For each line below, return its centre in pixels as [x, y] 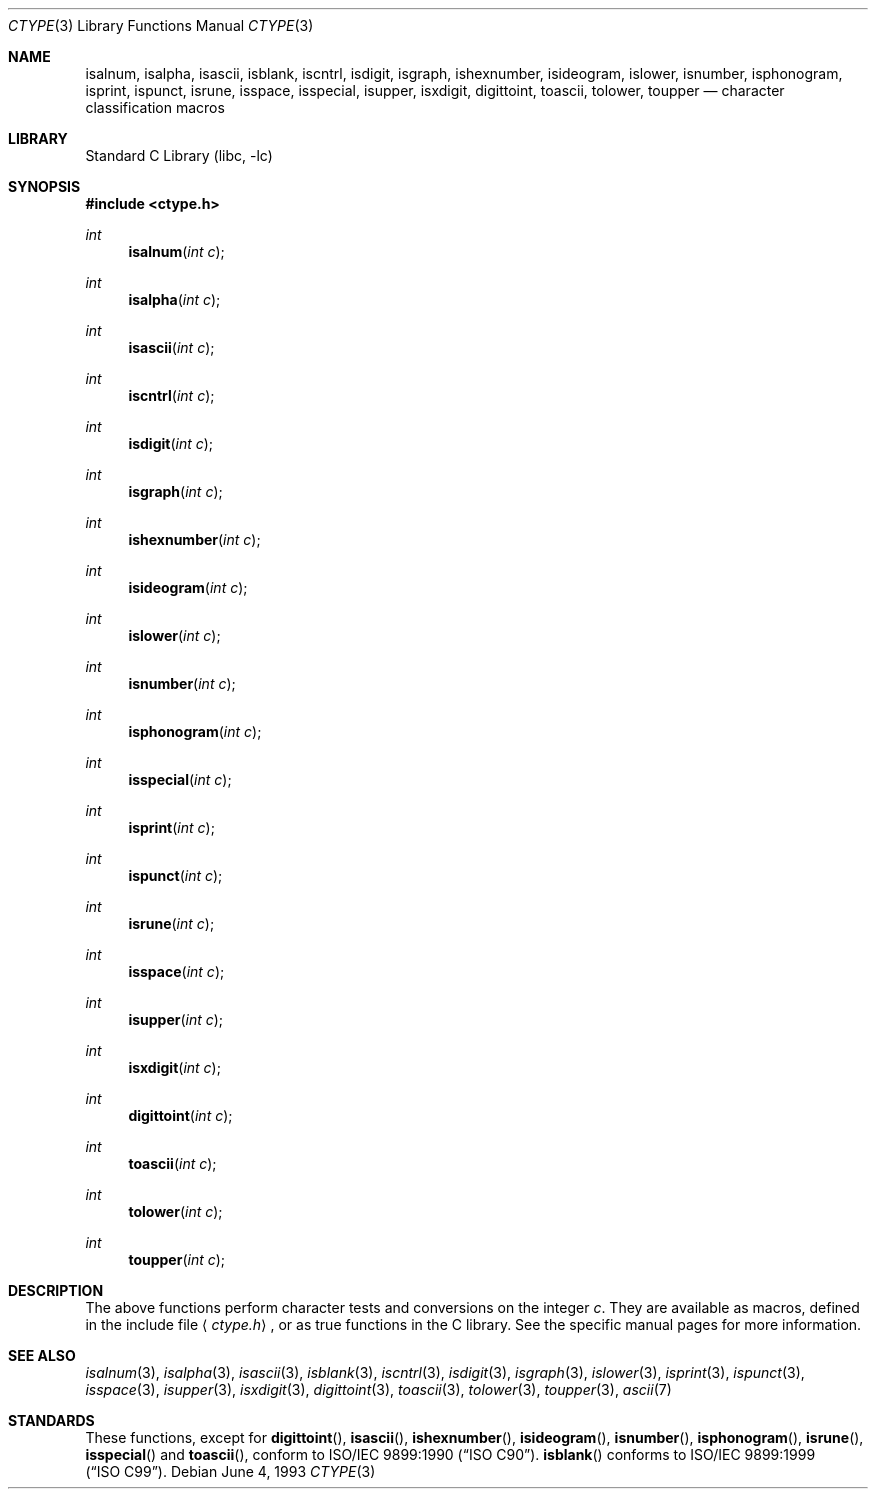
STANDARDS [51, 1420]
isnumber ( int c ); [182, 683]
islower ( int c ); [174, 635]
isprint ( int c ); [171, 827]
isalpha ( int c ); [174, 299]
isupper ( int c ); [176, 1019]
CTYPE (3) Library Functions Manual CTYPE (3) [161, 25]
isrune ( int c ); [171, 923]
